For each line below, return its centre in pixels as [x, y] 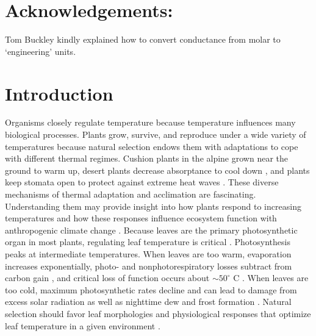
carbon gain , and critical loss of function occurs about [107, 278]
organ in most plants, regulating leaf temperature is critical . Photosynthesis [148, 242]
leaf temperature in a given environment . [83, 325]
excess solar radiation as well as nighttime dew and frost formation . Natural [148, 302]
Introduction [59, 93]
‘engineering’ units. [41, 51]
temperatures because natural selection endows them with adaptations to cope [152, 146]
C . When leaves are [271, 278]
